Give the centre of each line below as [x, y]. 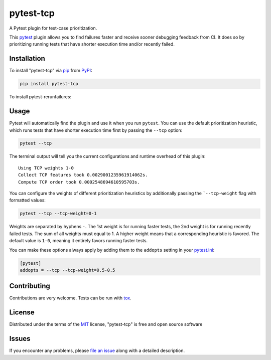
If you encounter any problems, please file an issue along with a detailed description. [97, 350]
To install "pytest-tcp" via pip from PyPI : [51, 71]
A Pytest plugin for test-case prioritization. [53, 28]
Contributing [30, 286]
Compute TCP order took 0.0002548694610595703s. [79, 182]
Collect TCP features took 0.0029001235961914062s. [83, 175]
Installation [27, 58]
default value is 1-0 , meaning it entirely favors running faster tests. [79, 241]
